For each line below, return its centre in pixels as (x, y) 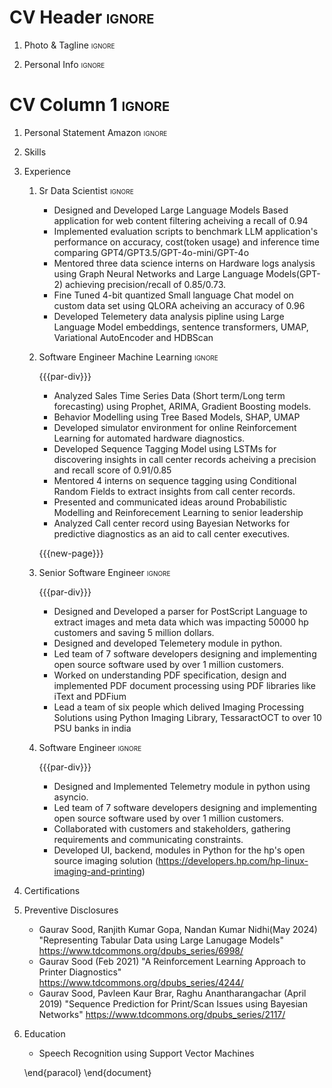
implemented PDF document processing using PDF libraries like (185, 685)
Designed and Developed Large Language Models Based (171, 210)
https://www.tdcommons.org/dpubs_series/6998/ (141, 950)
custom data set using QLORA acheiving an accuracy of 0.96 (179, 305)
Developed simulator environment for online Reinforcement (175, 427)
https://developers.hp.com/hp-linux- (233, 860)
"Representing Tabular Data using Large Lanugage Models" (161, 940)
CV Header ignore (82, 17)
